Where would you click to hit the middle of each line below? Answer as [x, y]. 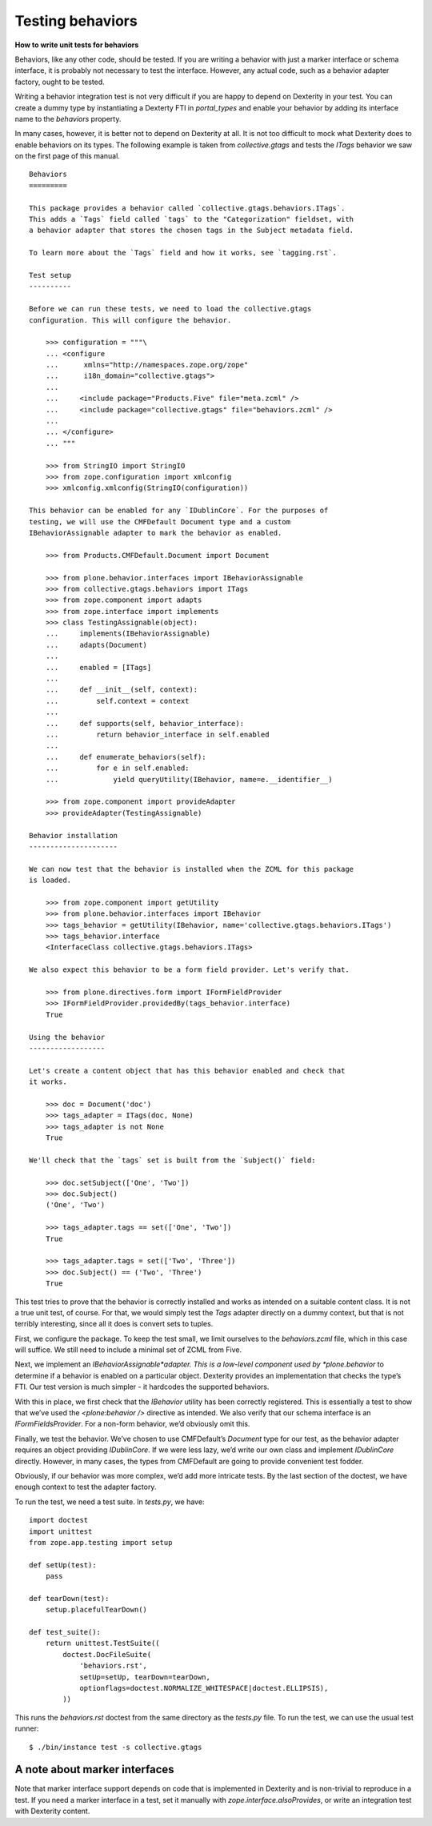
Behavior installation [74, 835]
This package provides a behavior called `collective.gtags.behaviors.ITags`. [187, 208]
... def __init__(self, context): [122, 690]
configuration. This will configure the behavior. [130, 320]
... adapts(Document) [96, 645]
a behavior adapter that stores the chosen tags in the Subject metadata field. [192, 231]
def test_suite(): [65, 1632]
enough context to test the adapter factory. [86, 1487]
